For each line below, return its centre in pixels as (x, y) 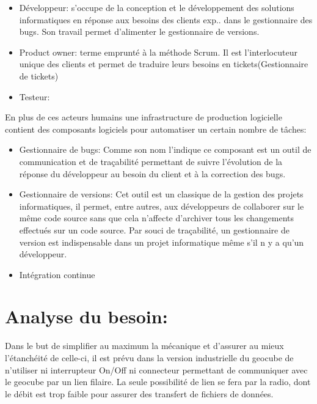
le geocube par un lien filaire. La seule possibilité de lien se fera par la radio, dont (158, 382)
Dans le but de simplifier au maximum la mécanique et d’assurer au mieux (144, 346)
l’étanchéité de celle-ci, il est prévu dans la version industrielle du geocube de (149, 358)
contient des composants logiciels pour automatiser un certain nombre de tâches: (156, 129)
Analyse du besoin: (86, 316)
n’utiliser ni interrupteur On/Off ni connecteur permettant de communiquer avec (156, 369)
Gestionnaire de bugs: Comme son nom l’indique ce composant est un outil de (165, 149)
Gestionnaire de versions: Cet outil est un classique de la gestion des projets (161, 194)
